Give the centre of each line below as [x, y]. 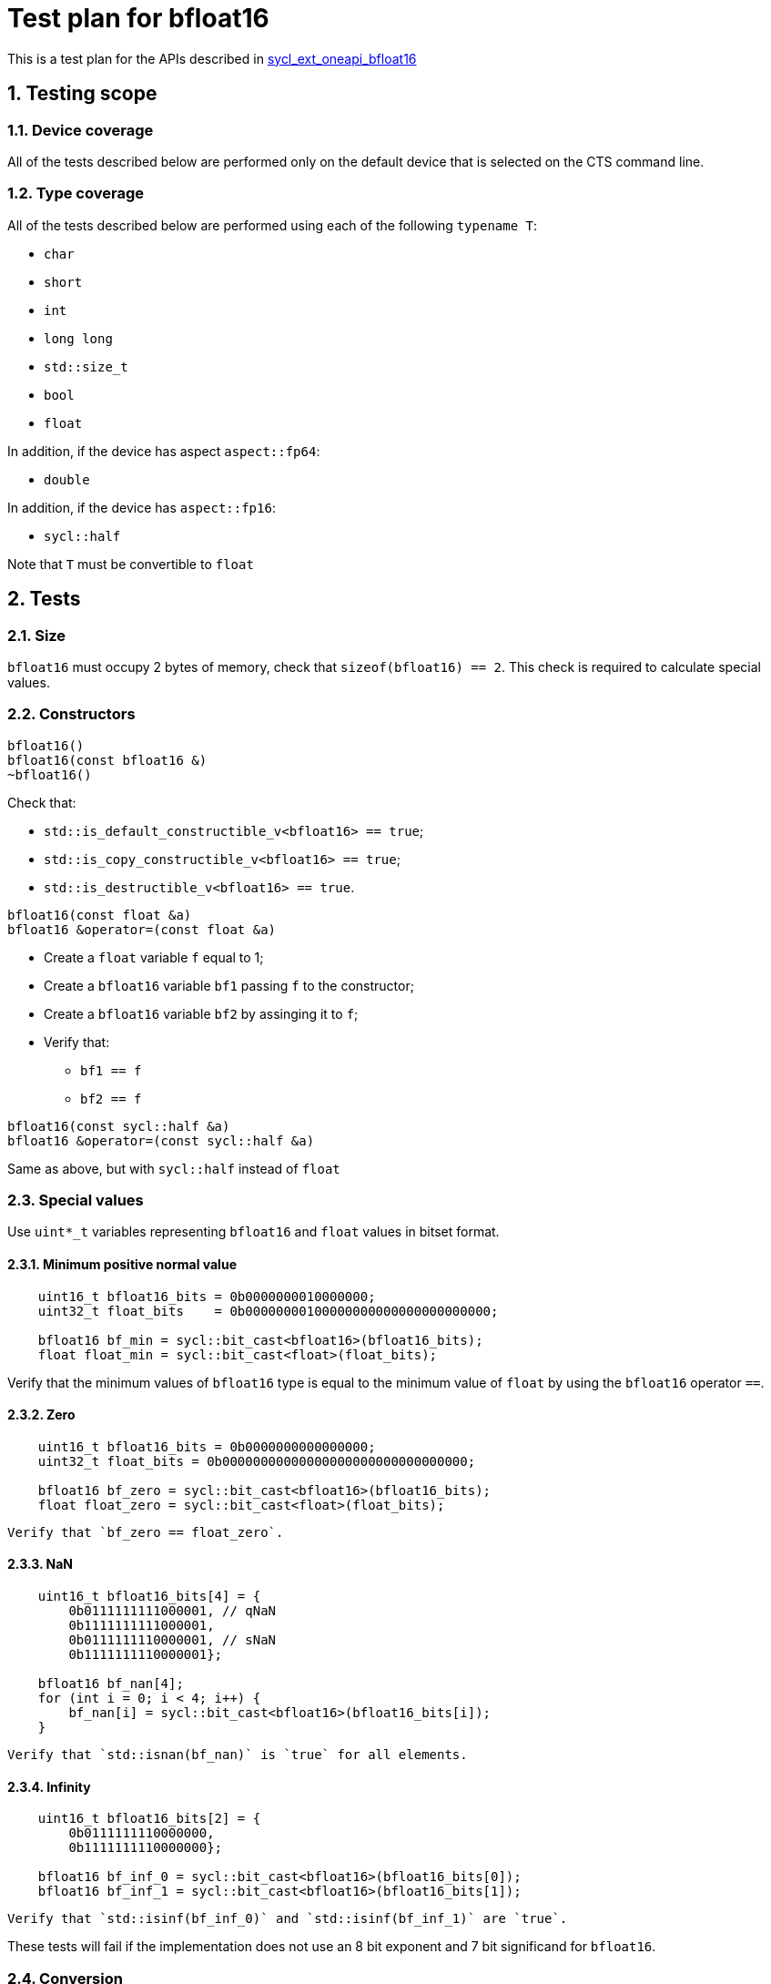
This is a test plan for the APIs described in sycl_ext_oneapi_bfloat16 [212, 58]
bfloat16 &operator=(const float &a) [142, 929]
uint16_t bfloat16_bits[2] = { [149, 1819]
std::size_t [86, 366]
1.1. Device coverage [81, 130]
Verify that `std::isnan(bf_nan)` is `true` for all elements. [238, 1755]
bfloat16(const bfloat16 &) [107, 760]
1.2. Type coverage [76, 193]
